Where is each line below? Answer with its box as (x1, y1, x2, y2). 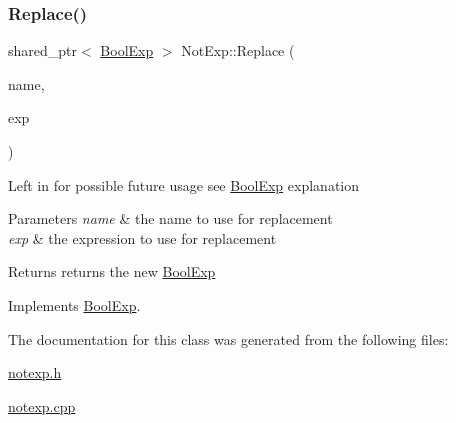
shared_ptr (8, 40, 78, 61)
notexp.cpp (8, 395, 76, 416)
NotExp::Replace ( (181, 40, 295, 61)
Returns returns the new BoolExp (8, 261, 216, 282)
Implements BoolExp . (8, 294, 141, 315)
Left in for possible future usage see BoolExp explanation (8, 174, 360, 195)
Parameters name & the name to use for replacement (8, 208, 333, 229)
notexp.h (8, 362, 62, 383)
